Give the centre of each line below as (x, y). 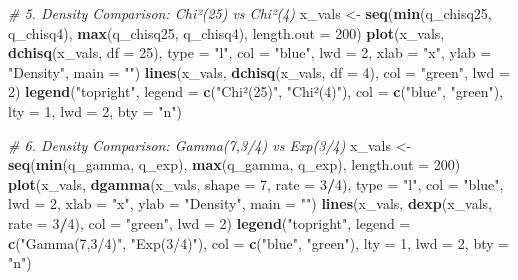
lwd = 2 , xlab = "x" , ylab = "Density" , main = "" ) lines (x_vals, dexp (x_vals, (250, 203)
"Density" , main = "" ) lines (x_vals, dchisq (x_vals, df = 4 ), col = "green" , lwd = (259, 71)
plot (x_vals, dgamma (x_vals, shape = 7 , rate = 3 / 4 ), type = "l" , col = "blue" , (256, 183)
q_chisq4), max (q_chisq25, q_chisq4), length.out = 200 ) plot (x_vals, (226, 32)
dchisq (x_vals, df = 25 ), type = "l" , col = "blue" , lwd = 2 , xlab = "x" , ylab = (250, 52)
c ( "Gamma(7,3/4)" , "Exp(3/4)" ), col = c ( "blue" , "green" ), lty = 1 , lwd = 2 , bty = (259, 242)
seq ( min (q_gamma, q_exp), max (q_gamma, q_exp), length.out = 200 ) (234, 164)
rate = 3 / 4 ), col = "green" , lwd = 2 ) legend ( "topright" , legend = (209, 222)
